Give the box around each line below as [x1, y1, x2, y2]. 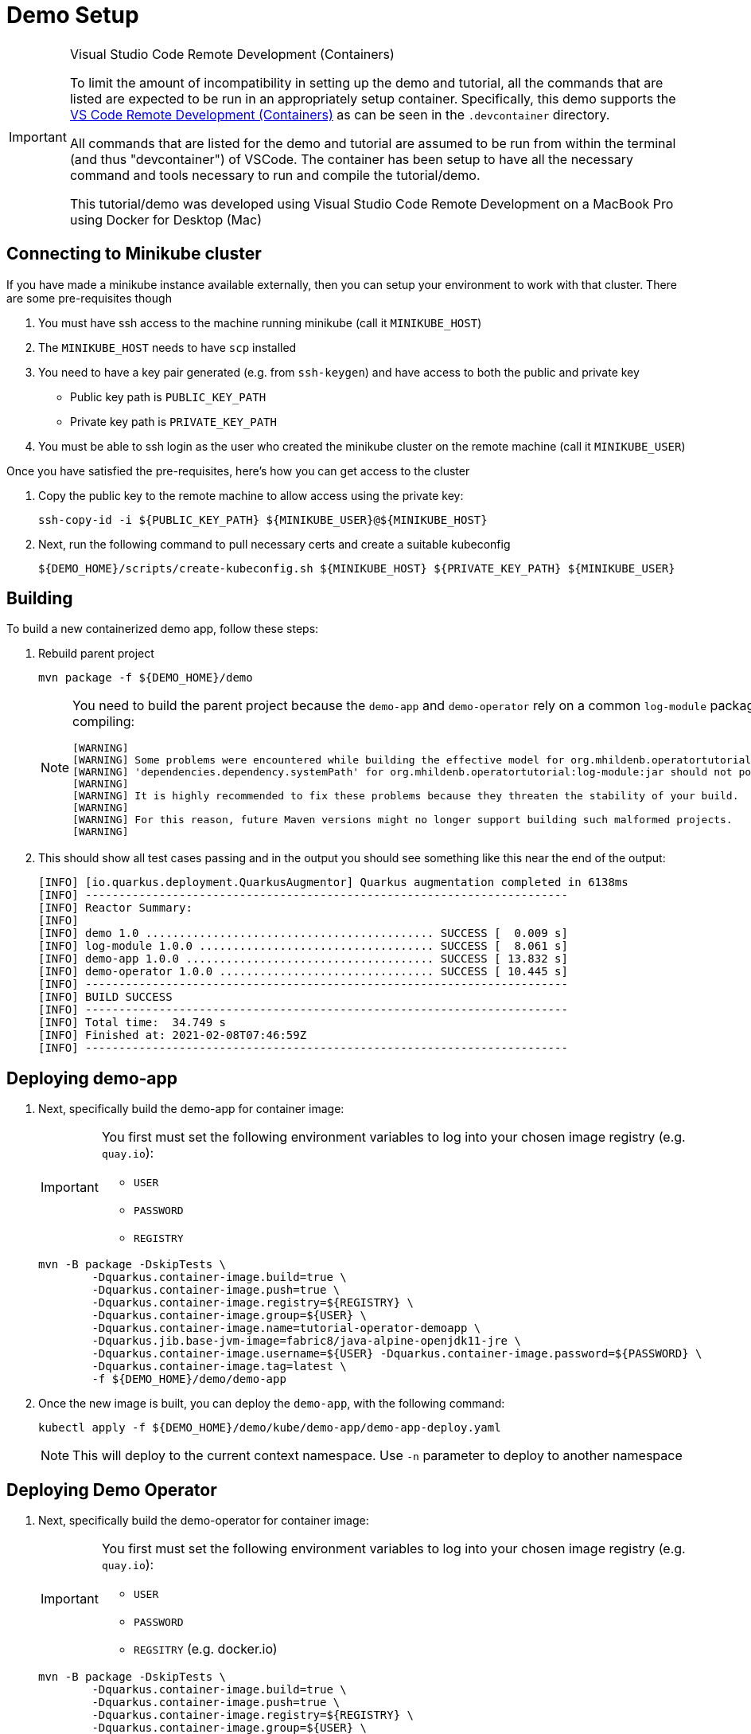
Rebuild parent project [38, 646, 154, 661]
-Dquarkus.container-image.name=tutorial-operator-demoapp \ [91, 1322, 481, 1335]
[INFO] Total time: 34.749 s [38, 1016, 227, 1029]
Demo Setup [6, 2, 139, 29]
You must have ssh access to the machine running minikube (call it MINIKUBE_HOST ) [38, 315, 482, 330]
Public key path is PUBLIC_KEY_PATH [70, 389, 267, 404]
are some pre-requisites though [6, 291, 172, 305]
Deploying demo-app [6, 1068, 178, 1088]
